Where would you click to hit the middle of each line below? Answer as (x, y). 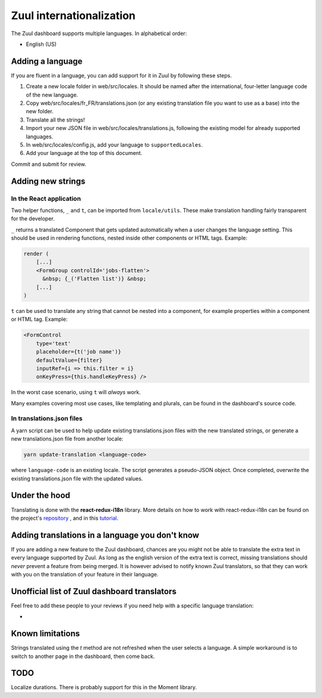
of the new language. (52, 95)
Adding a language (47, 61)
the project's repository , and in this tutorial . (65, 518)
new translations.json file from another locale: (67, 439)
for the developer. (33, 219)
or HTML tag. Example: (39, 319)
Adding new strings (48, 181)
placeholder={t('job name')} (79, 352)
